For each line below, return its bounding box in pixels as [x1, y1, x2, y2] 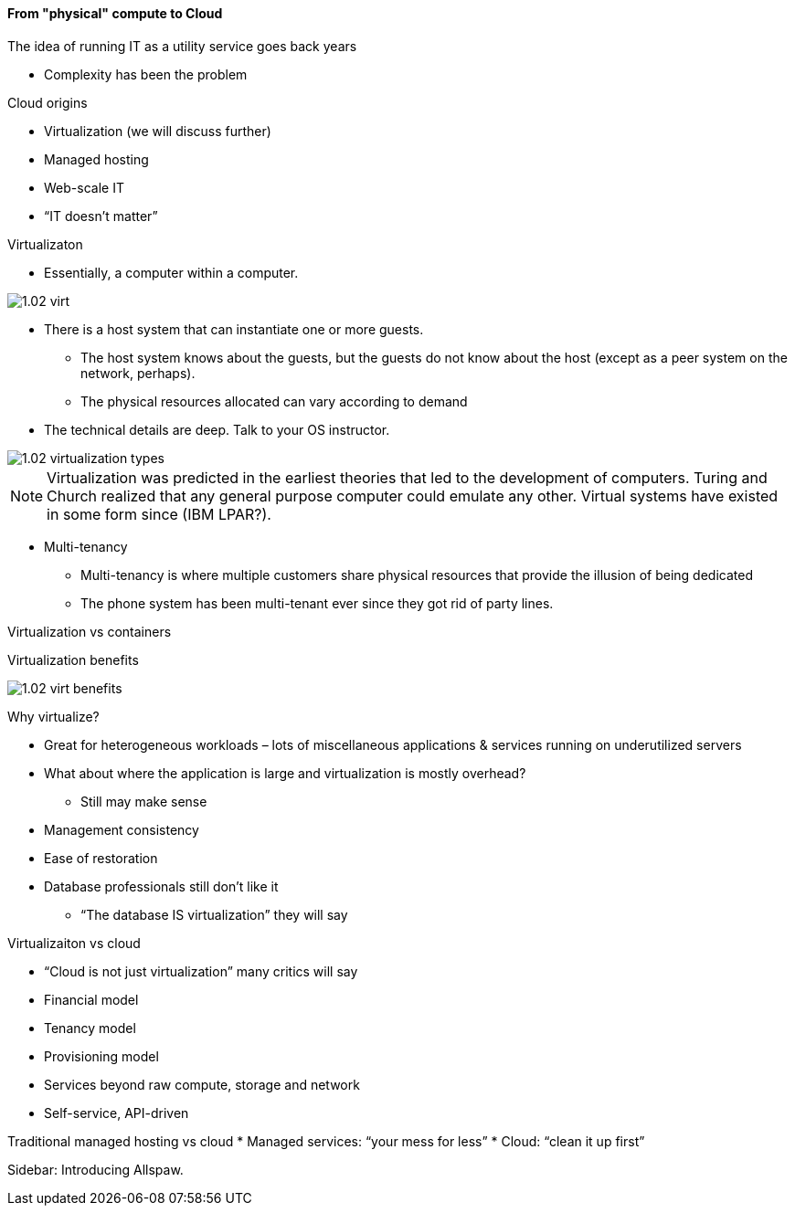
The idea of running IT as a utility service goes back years [7, 37, 357, 54]
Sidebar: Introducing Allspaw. [7, 1161, 184, 1177]
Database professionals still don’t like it [44, 878, 279, 894]
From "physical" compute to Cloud [7, 5, 223, 21]
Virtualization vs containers [7, 623, 172, 639]
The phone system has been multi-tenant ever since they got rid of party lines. [80, 595, 554, 611]
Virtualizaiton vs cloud [7, 934, 141, 951]
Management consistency [44, 821, 199, 838]
